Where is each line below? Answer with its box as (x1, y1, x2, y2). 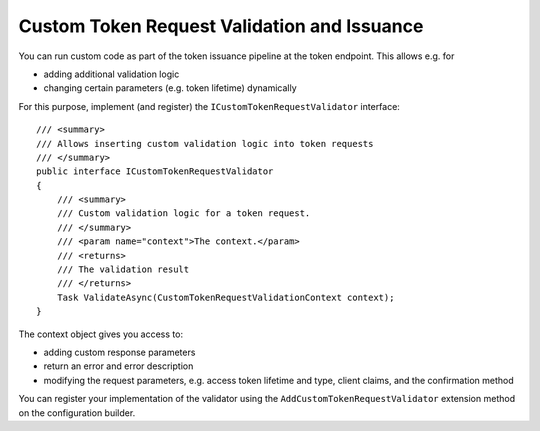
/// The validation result (56, 264, 190, 275)
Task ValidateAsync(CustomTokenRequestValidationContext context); (56, 291, 395, 303)
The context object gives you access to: (18, 328, 184, 340)
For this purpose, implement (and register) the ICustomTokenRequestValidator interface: (18, 100, 400, 112)
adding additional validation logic (43, 68, 180, 80)
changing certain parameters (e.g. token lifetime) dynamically (43, 82, 297, 94)
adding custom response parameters (43, 346, 196, 358)
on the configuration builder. (18, 406, 136, 419)
